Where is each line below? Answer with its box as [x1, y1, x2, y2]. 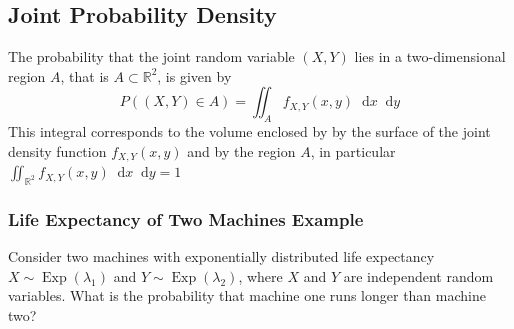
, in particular [310, 140, 396, 161]
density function [8, 140, 107, 161]
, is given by [157, 65, 232, 86]
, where [238, 265, 283, 286]
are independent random [343, 265, 494, 286]
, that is [60, 65, 109, 86]
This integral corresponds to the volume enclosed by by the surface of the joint [8, 121, 491, 142]
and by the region [187, 140, 296, 161]
